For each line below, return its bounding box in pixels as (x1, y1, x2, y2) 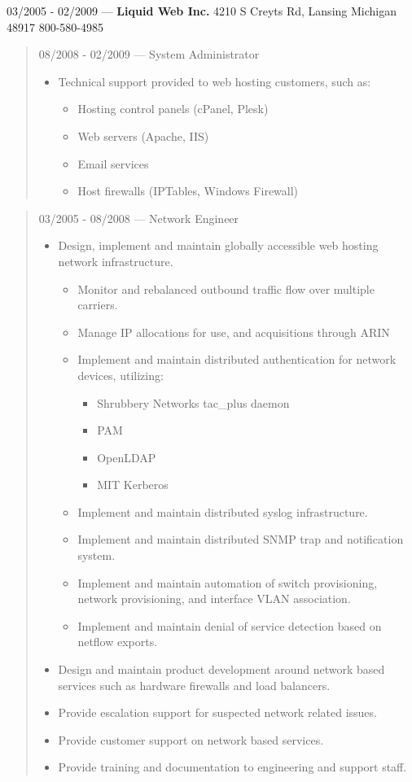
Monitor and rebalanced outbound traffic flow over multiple (77, 280, 375, 297)
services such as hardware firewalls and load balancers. (58, 676, 331, 693)
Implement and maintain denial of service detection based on (77, 617, 382, 634)
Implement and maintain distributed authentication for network (77, 351, 397, 368)
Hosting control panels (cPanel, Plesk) (77, 100, 269, 117)
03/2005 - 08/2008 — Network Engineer (38, 209, 239, 226)
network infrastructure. (58, 252, 173, 269)
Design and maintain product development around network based (58, 661, 385, 678)
